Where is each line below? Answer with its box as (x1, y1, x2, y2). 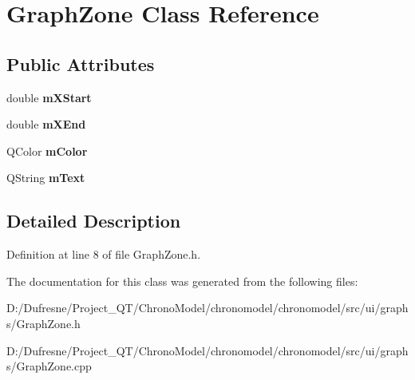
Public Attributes (6, 51, 155, 76)
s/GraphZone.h (6, 315, 81, 331)
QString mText (6, 169, 85, 186)
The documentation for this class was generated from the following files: (6, 272, 358, 289)
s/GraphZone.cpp (6, 358, 92, 374)
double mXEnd (6, 116, 86, 133)
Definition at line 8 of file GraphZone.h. (6, 246, 201, 263)
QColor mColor (6, 142, 88, 159)
